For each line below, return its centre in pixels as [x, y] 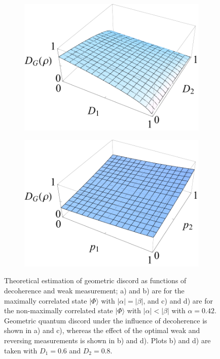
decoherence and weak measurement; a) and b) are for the [94, 290]
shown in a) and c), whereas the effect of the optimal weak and [102, 330]
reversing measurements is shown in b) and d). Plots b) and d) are [107, 340]
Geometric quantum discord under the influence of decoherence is [106, 320]
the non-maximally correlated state [59, 310]
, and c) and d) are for [178, 300]
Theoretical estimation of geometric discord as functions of [95, 280]
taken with [21, 350]
